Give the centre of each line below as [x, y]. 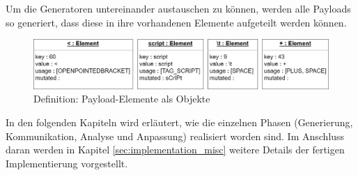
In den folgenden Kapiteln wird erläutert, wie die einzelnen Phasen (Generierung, [179, 122]
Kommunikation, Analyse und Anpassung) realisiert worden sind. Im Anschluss [175, 136]
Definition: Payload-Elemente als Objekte [122, 99]
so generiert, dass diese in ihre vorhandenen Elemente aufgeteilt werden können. [176, 22]
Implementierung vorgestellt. [67, 163]
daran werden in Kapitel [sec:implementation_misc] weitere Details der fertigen [175, 150]
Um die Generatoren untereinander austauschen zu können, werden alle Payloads [178, 8]
